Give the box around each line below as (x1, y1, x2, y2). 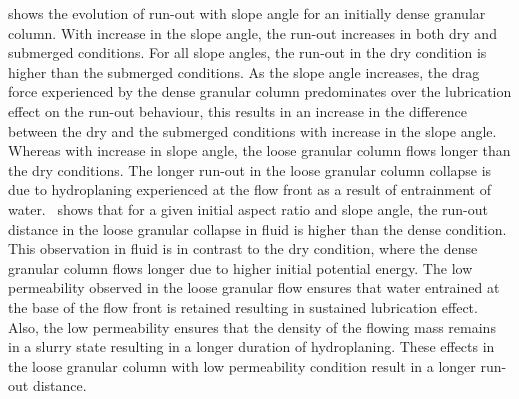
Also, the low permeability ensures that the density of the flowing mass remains (8, 316, 496, 337)
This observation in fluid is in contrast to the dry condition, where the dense (8, 238, 478, 259)
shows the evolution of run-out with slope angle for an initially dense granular (8, 3, 486, 23)
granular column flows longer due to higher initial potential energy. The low (8, 257, 473, 278)
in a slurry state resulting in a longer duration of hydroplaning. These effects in (8, 336, 495, 357)
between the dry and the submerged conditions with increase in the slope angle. (8, 120, 497, 141)
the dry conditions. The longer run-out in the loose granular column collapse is (8, 159, 492, 180)
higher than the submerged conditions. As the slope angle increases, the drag (8, 61, 480, 82)
